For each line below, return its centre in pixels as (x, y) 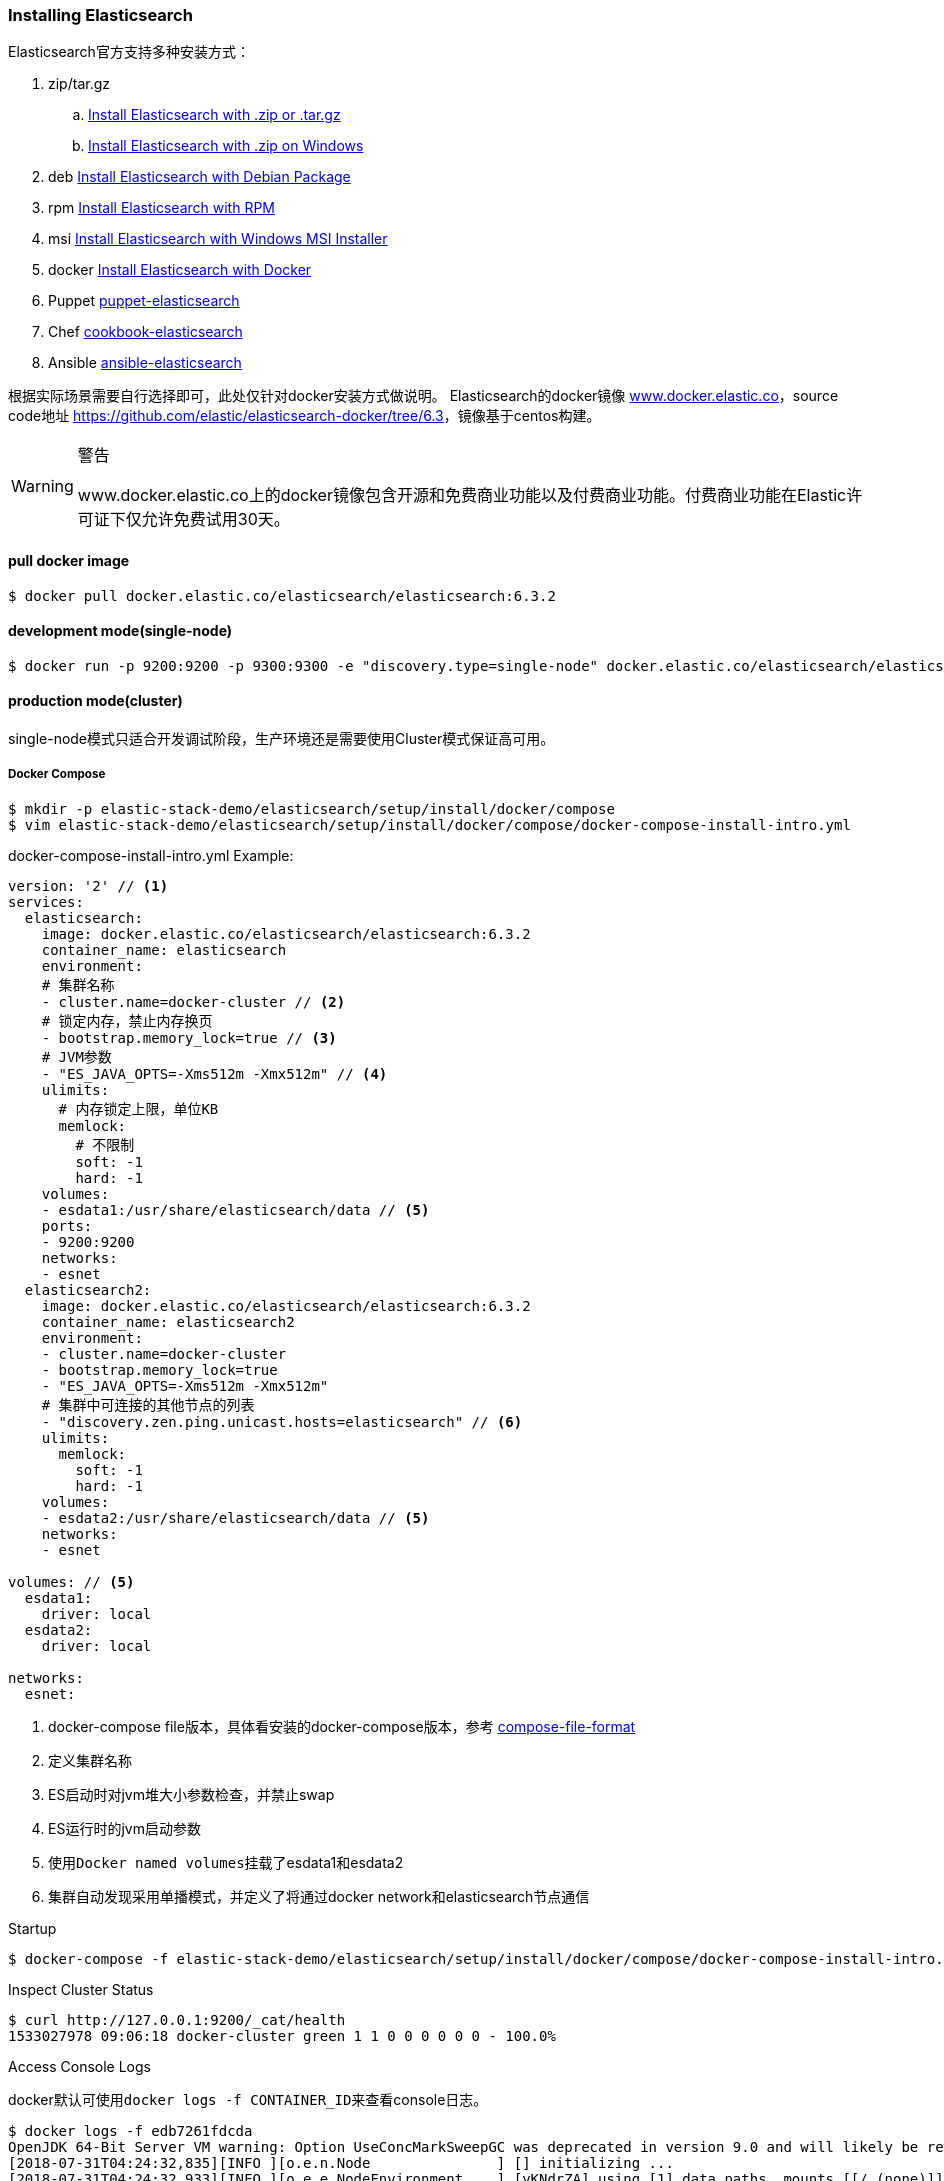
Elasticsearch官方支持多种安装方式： (129, 52)
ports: (67, 1225)
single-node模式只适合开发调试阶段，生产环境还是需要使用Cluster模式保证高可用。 (281, 739)
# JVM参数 (76, 1056)
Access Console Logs (79, 2066)
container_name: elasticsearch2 (168, 1321)
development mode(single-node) (120, 631)
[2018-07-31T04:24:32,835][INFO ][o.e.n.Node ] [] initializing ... (341, 2162)
